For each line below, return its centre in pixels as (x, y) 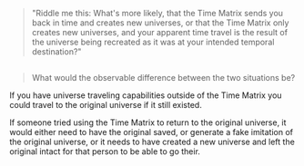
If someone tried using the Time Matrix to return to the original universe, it (148, 122)
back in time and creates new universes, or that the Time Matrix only (160, 23)
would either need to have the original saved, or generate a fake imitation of (152, 132)
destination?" (56, 52)
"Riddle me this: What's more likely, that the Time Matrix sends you (157, 13)
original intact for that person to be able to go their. (105, 151)
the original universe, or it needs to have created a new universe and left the (152, 142)
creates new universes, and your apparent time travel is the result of (160, 32)
